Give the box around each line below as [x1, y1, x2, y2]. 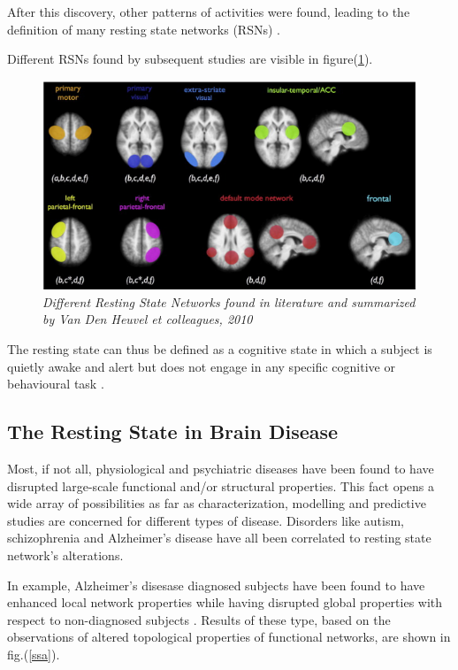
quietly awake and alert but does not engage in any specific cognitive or [7, 357, 395, 375]
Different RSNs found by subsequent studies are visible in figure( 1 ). [7, 50, 373, 68]
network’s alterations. [7, 545, 124, 564]
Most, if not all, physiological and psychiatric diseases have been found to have [7, 458, 434, 477]
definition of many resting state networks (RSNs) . [7, 19, 280, 38]
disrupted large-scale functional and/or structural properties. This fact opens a [7, 476, 434, 495]
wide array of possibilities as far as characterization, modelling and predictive [7, 494, 426, 512]
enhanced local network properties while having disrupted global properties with [7, 593, 443, 612]
